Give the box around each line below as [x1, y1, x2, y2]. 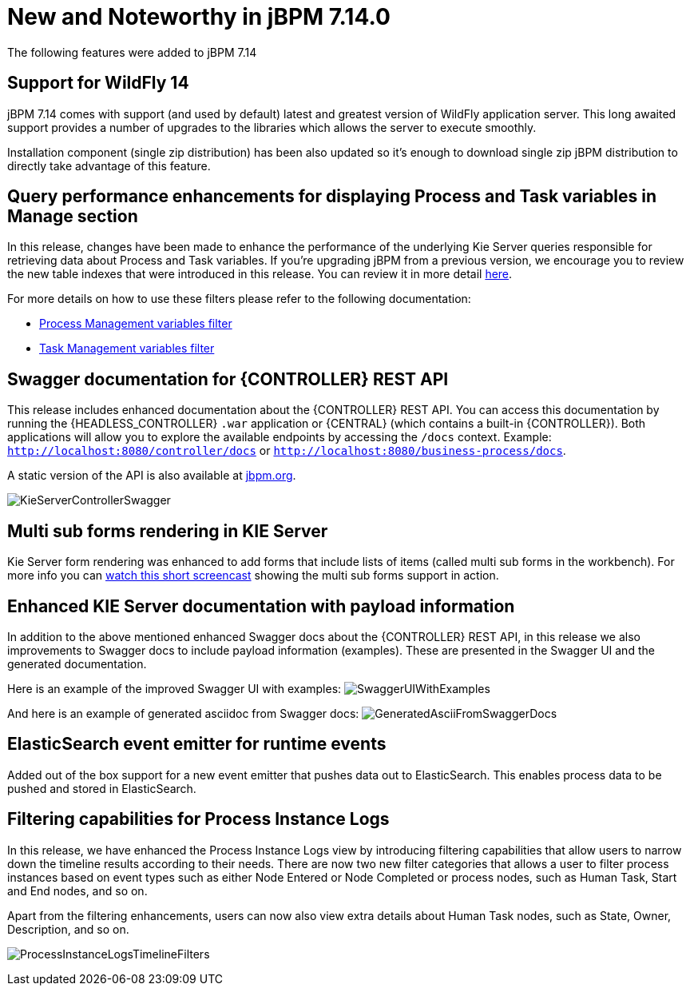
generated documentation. [7, 656, 147, 671]
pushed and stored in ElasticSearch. [7, 781, 196, 795]
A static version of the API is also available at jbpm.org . [7, 468, 296, 483]
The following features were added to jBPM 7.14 [7, 45, 257, 59]
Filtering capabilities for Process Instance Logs [7, 809, 390, 830]
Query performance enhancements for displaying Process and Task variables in [7, 186, 657, 207]
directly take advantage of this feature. [7, 158, 211, 173]
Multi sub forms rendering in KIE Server [7, 520, 328, 541]
